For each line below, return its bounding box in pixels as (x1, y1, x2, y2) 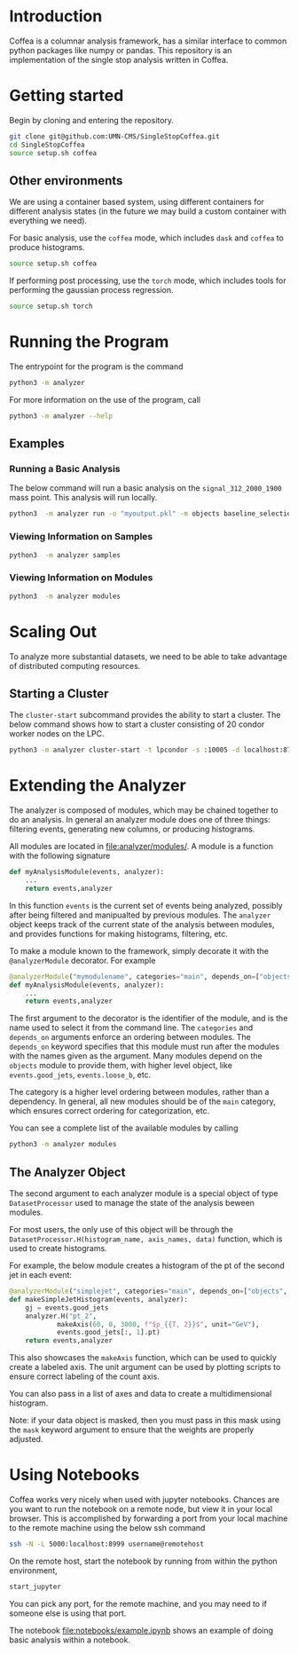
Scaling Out (9, 621, 98, 642)
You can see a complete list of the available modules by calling (9, 1122, 239, 1133)
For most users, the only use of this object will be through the (9, 1225, 233, 1235)
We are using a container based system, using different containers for (9, 197, 264, 208)
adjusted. (9, 1434, 43, 1445)
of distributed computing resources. (9, 660, 141, 671)
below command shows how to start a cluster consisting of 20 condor (9, 719, 265, 729)
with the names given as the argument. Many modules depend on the (9, 1051, 263, 1061)
